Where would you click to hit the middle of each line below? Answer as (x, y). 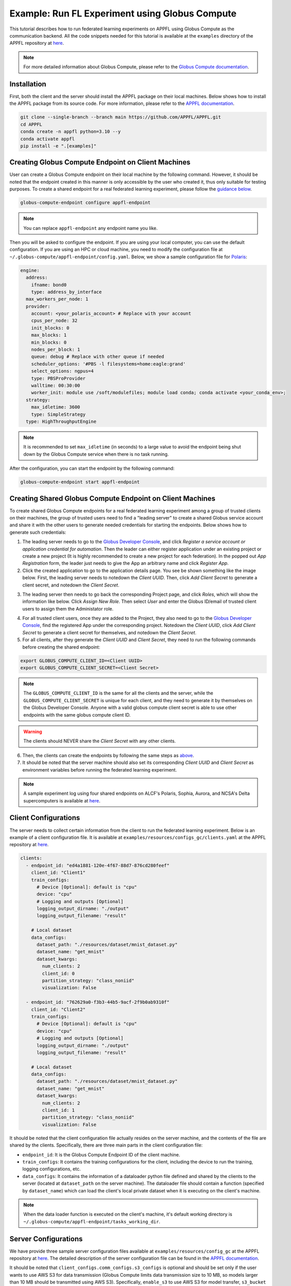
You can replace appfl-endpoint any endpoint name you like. (90, 228)
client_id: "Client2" (58, 1009)
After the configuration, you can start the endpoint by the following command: (92, 469)
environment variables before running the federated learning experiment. (100, 770)
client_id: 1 (58, 1110)
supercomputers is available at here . (62, 800)
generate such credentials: (38, 532)
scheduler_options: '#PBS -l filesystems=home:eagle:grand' (108, 364)
